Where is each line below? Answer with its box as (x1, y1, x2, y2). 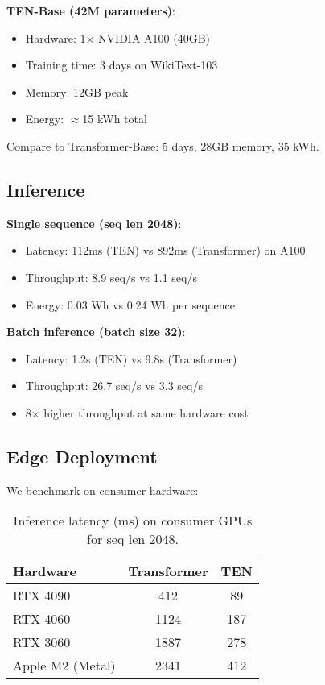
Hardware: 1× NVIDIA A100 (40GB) (25, 29, 211, 46)
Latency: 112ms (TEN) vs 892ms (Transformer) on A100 (25, 242, 306, 259)
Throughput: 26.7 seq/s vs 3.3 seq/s (25, 377, 203, 394)
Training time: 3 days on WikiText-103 (25, 56, 218, 73)
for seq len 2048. (87, 529, 179, 549)
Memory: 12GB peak (25, 83, 129, 100)
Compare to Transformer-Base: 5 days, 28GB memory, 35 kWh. (6, 137, 319, 154)
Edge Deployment (6, 443, 158, 468)
